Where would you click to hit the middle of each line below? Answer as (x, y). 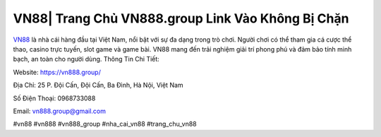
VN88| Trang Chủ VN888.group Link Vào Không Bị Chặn (181, 18)
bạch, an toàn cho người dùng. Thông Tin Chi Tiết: (86, 59)
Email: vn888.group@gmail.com (59, 111)
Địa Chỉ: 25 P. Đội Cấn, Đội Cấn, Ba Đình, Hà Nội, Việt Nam (98, 85)
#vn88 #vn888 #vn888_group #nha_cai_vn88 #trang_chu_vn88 (105, 124)
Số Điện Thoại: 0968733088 (54, 98)
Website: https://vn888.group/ (57, 72)
